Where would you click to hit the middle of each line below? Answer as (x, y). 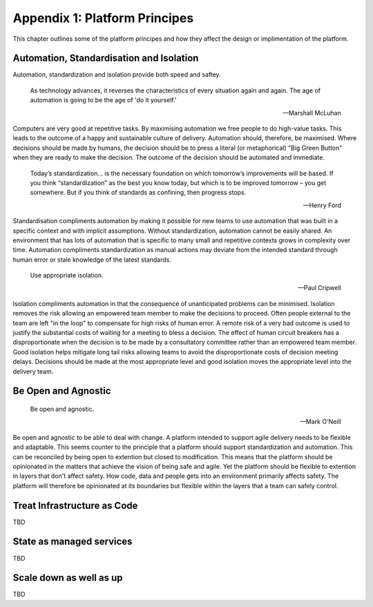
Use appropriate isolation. (67, 276)
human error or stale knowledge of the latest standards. (92, 260)
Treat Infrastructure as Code (75, 505)
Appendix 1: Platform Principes (103, 18)
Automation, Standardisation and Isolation (106, 58)
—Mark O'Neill (320, 422)
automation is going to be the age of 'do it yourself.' (103, 100)
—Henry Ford (322, 205)
